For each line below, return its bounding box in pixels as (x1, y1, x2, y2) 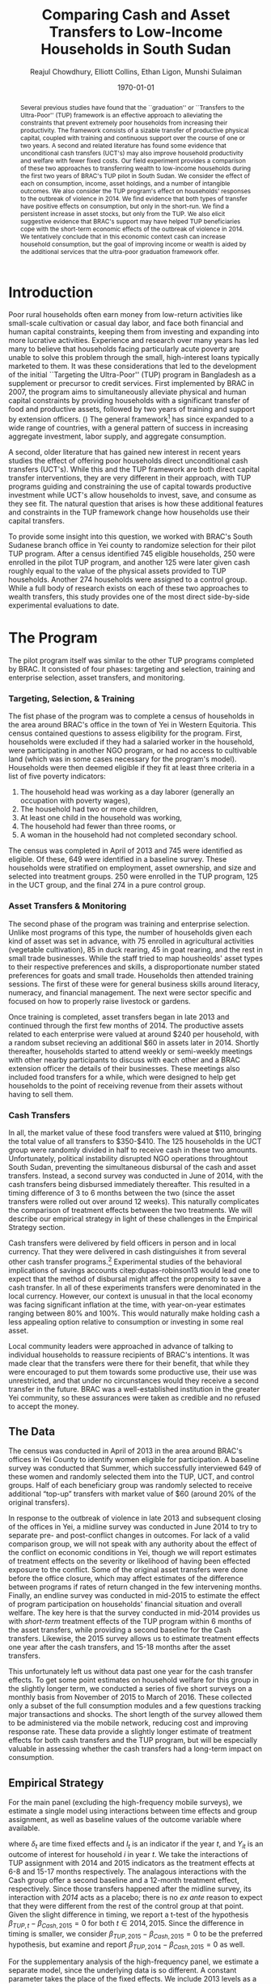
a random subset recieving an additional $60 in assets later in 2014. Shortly (8, 1037, 260, 1047)
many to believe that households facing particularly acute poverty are (8, 344, 240, 354)
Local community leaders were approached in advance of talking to (8, 1341, 234, 1350)
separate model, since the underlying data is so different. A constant (8, 1965, 237, 1975)
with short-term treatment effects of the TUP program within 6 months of (8, 1617, 252, 1626)
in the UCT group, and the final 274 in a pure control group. (8, 880, 206, 890)
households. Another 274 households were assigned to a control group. (8, 574, 248, 584)
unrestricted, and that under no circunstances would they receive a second (8, 1376, 259, 1385)
